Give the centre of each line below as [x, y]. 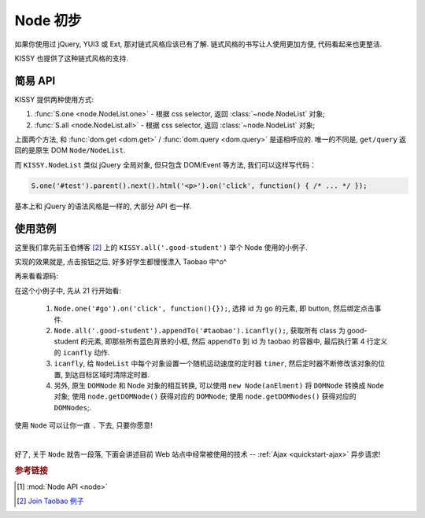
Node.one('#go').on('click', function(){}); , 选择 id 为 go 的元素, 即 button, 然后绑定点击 [214, 309]
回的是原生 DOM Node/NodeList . [70, 150]
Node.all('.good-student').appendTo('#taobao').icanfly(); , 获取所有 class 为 [200, 331]
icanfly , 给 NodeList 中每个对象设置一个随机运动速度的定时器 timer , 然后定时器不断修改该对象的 [216, 364]
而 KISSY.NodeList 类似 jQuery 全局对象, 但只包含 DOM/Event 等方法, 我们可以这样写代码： [165, 164]
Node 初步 [48, 20]
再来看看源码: [37, 276]
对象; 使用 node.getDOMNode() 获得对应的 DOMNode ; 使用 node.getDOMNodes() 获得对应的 [205, 396]
